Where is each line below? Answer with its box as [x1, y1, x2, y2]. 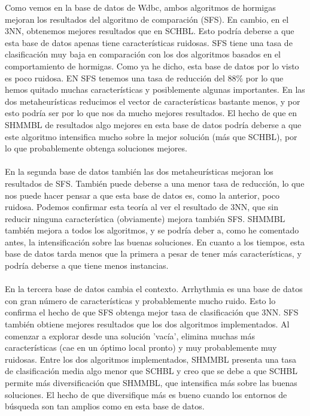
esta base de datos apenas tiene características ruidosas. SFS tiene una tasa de [5, 36, 293, 48]
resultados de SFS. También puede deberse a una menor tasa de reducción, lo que [5, 177, 305, 189]
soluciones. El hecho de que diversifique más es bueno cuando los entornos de [5, 388, 287, 400]
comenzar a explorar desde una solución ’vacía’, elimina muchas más [5, 329, 256, 342]
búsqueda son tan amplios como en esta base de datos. [5, 400, 205, 412]
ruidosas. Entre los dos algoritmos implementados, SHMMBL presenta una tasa [5, 353, 297, 365]
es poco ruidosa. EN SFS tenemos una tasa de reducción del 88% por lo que [5, 71, 284, 84]
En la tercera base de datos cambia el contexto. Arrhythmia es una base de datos [5, 283, 303, 295]
